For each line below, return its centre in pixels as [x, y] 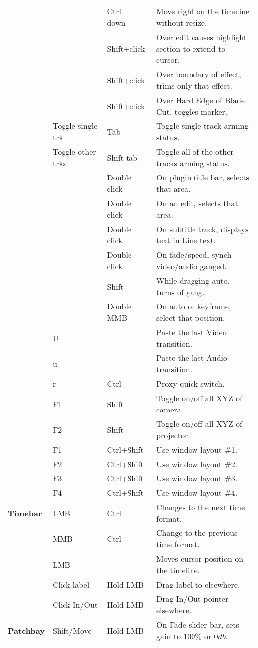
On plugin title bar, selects [203, 177]
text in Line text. [186, 240]
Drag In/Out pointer [193, 599]
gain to [168, 636]
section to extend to [191, 48]
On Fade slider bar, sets [198, 624]
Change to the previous [197, 533]
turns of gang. [181, 292]
